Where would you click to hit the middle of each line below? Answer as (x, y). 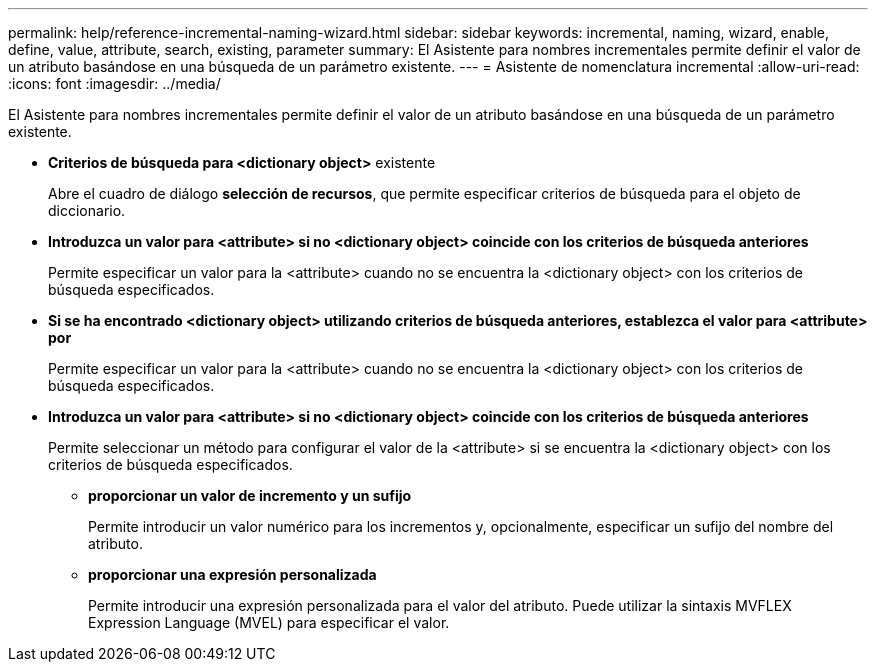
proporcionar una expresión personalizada (232, 574)
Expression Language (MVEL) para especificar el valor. (269, 622)
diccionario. (87, 210)
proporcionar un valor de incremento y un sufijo (250, 495)
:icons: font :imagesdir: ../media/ (114, 83)
